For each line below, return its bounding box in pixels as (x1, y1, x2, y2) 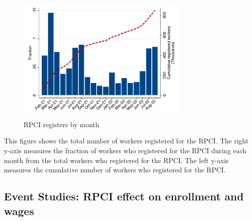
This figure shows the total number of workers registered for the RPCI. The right (4, 136, 249, 146)
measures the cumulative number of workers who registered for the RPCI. (4, 165, 226, 175)
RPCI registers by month (24, 119, 99, 129)
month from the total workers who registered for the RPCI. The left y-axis (4, 155, 229, 165)
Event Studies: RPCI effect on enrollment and (4, 189, 244, 204)
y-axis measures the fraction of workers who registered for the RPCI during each (4, 145, 247, 156)
